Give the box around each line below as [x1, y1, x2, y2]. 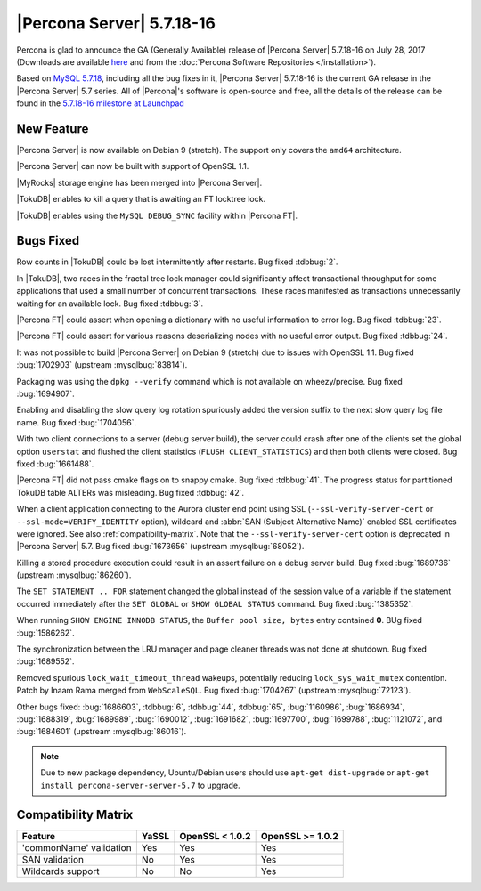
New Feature [16, 121, 89, 136]
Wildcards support [21, 865, 100, 878]
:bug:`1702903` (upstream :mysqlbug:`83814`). [16, 360, 188, 370]
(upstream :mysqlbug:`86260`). [16, 570, 132, 580]
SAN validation [21, 854, 85, 866]
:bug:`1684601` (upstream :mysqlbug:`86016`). [16, 726, 187, 737]
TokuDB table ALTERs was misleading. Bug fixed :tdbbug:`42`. [16, 487, 245, 498]
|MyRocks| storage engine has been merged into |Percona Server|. [16, 177, 263, 188]
